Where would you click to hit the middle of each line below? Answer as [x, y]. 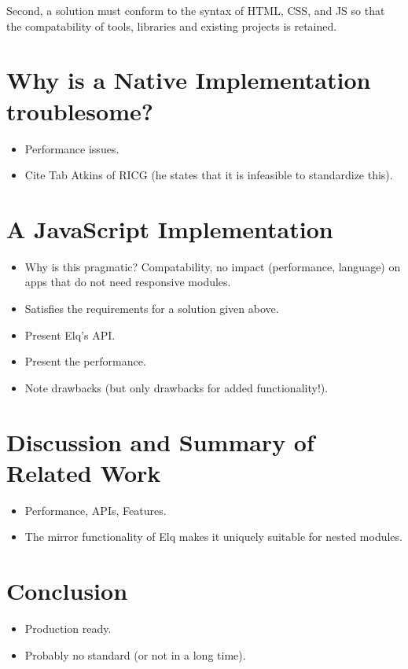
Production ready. [68, 628]
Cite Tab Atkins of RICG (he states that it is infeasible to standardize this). [209, 175]
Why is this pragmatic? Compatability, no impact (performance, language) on [213, 266]
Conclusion [67, 591]
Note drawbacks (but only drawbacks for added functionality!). [176, 387]
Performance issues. [72, 148]
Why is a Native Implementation [189, 80]
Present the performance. [85, 361]
